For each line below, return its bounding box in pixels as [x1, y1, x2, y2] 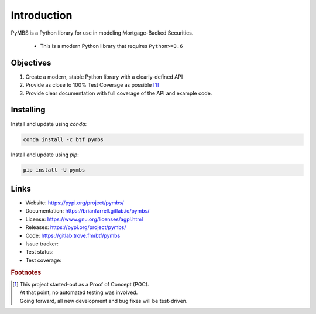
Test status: [25, 248, 54, 255]
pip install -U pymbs [23, 167, 85, 173]
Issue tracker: [25, 240, 59, 247]
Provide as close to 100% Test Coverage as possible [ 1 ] [25, 81, 159, 88]
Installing [11, 105, 46, 115]
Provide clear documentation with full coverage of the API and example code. [25, 90, 212, 97]
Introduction [11, 9, 73, 22]
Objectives [11, 57, 51, 67]
